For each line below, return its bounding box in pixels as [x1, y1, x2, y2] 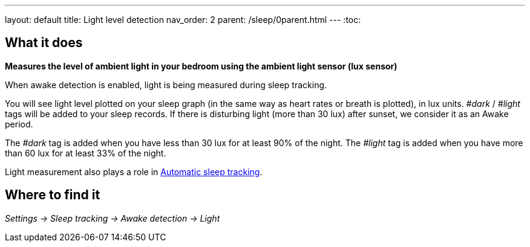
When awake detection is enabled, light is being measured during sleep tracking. [5, 79, 327, 90]
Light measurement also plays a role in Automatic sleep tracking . [5, 166, 263, 177]
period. [5, 118, 33, 129]
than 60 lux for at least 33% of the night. [5, 147, 166, 158]
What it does [5, 35, 83, 51]
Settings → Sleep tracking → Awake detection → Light [5, 213, 220, 223]
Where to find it [5, 187, 100, 203]
